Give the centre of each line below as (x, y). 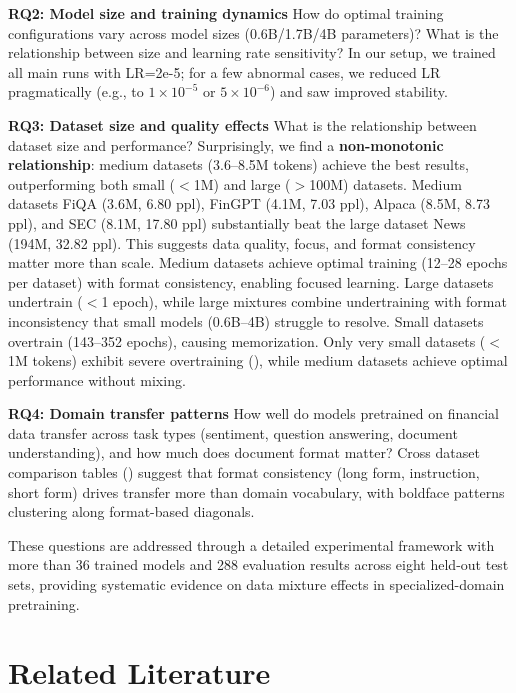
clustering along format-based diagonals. (131, 511)
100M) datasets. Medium (385, 183)
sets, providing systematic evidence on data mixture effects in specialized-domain (256, 584)
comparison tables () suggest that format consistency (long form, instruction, (244, 472)
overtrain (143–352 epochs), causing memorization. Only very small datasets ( (247, 340)
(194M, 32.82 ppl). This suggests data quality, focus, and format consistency (242, 242)
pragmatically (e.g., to (76, 91)
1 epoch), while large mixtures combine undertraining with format (304, 301)
